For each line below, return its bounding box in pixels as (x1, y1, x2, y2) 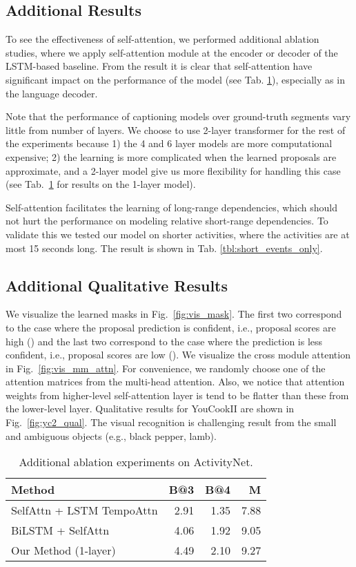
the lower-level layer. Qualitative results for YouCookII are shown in (6, 401, 295, 416)
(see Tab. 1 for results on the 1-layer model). (6, 177, 196, 191)
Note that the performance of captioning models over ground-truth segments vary (6, 109, 351, 124)
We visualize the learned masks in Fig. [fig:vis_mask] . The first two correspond (6, 307, 342, 321)
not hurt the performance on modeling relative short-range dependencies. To (6, 213, 328, 228)
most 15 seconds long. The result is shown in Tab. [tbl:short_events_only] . (6, 240, 323, 255)
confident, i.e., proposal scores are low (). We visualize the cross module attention (6, 347, 350, 362)
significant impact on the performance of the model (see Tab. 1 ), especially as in (6, 72, 345, 86)
